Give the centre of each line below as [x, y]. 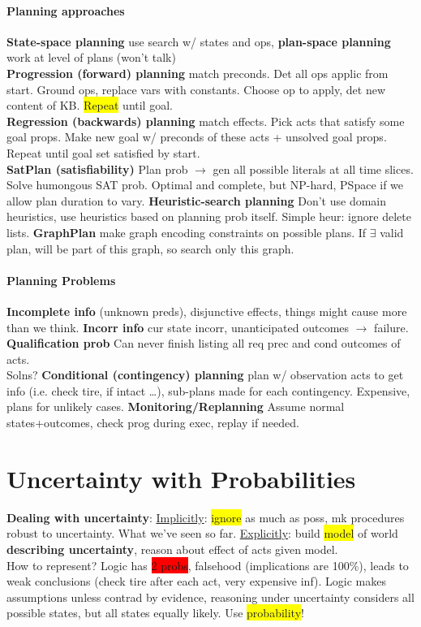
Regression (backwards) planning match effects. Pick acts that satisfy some [206, 121]
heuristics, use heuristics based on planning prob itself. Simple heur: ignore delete [209, 216]
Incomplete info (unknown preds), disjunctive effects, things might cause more [207, 311]
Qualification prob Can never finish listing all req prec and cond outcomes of [204, 343]
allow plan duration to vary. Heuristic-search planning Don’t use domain [197, 200]
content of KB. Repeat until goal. [90, 105]
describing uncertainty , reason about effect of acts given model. [172, 549]
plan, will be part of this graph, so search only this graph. [150, 248]
